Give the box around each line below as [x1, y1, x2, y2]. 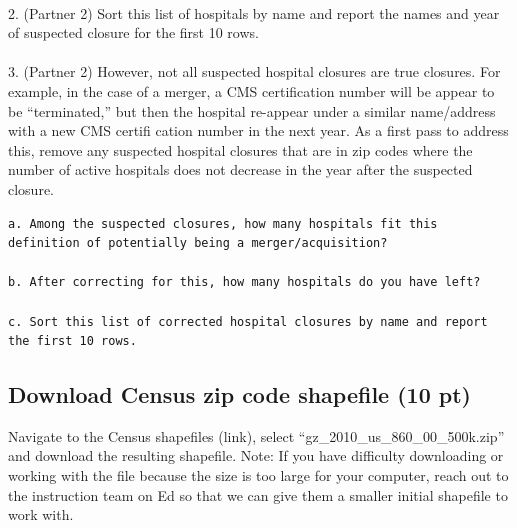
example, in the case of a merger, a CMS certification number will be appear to [8, 80, 495, 101]
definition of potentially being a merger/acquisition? [8, 236, 388, 251]
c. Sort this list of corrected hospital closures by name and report [8, 314, 488, 329]
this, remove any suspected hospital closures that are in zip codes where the [8, 139, 473, 160]
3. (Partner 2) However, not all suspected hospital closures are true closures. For [8, 61, 501, 82]
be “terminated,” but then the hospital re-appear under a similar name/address [8, 100, 496, 121]
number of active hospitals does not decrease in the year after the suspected [8, 159, 473, 180]
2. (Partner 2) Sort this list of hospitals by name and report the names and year [8, 2, 500, 23]
